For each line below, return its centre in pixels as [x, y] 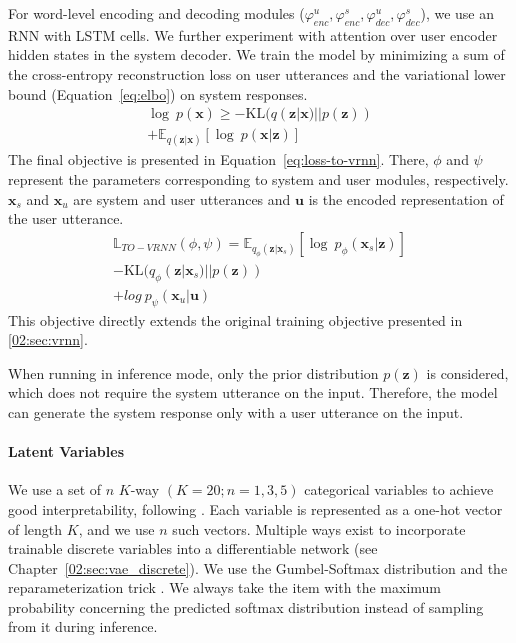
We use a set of [55, 489]
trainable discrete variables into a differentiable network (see [193, 548]
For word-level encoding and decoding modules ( [156, 13]
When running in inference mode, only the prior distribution [193, 372]
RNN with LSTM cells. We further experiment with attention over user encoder [253, 34]
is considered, [467, 372]
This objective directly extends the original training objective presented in [235, 319]
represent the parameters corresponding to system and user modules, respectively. [258, 179]
